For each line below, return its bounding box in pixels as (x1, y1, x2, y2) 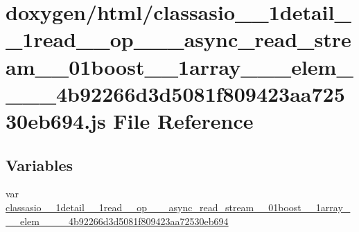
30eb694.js (6, 106, 106, 134)
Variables (6, 154, 73, 175)
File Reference (113, 106, 254, 134)
